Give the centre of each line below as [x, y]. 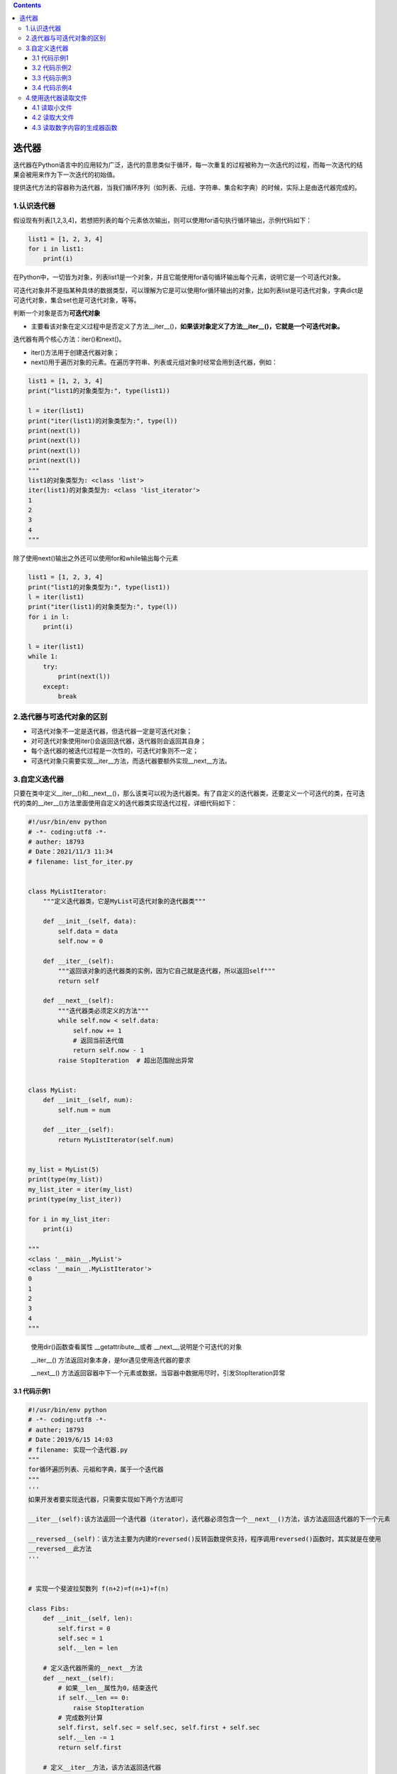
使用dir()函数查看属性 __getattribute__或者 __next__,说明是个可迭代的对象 [136, 1347]
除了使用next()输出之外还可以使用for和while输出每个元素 [96, 558]
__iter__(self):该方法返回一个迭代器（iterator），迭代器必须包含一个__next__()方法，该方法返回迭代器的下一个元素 [209, 1519]
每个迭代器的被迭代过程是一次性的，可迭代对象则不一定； [114, 751]
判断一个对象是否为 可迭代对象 [57, 313]
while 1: [43, 657]
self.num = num [84, 1110]
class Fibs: [49, 1608]
